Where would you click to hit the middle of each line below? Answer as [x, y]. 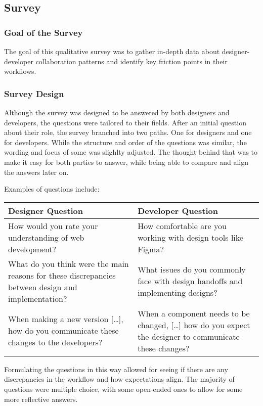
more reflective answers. [41, 399]
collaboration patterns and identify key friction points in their [131, 61]
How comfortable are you [182, 225]
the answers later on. [36, 172]
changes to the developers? [55, 342]
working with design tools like [190, 237]
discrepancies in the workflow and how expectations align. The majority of [119, 379]
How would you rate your [53, 225]
